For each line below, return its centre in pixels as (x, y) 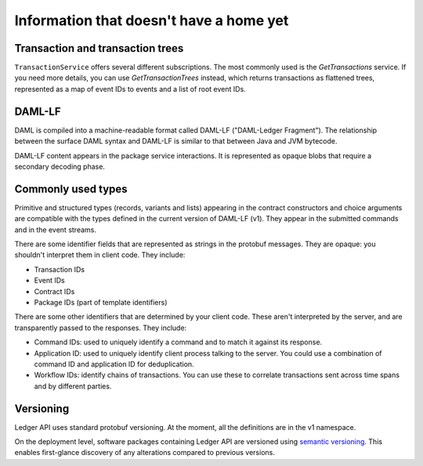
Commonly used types (71, 189)
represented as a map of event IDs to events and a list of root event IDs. (130, 89)
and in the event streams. (56, 229)
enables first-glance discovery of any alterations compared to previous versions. (145, 453)
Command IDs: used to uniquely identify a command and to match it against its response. (178, 342)
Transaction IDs (60, 269)
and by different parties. (73, 386)
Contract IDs (54, 291)
